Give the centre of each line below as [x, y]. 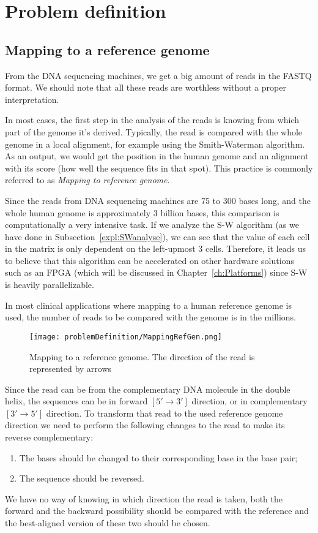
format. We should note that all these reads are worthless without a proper [146, 87]
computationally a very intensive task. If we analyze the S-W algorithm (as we [152, 225]
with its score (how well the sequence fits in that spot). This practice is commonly [159, 168]
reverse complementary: [49, 437]
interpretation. [32, 99]
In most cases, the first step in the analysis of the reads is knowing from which [152, 120]
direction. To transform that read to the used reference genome [165, 413]
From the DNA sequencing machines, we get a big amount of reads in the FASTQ [158, 75]
